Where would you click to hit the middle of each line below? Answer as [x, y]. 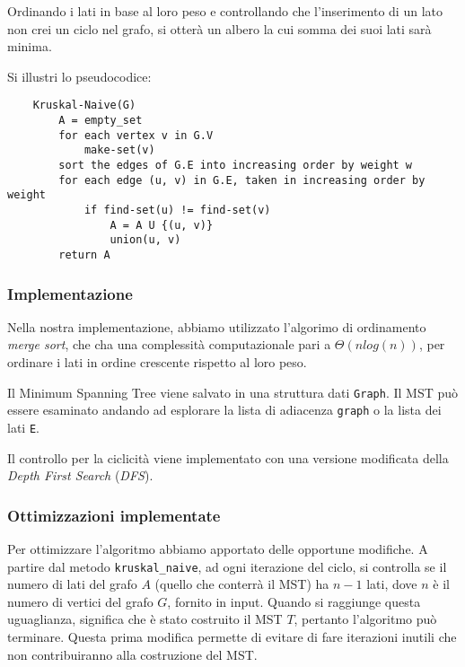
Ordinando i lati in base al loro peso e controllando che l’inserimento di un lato [225, 11]
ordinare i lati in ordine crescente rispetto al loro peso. [157, 362]
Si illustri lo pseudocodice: [79, 76]
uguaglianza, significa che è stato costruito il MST [145, 619]
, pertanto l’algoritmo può [365, 619]
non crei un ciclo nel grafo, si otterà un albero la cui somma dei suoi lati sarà [219, 28]
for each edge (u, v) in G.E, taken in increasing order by [242, 180]
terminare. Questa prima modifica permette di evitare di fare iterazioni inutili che [232, 636]
